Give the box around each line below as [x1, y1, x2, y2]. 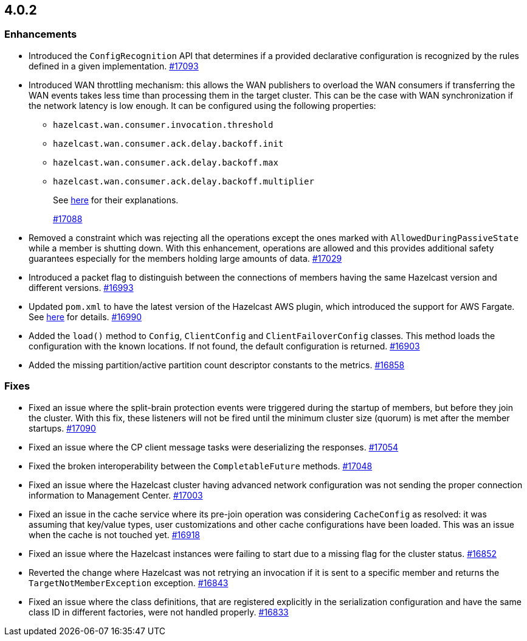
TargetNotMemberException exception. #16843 [29, 577, 229, 588]
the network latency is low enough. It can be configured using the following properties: [29, 100, 376, 111]
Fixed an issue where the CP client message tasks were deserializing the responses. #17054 [29, 441, 399, 452]
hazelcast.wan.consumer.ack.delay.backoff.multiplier [53, 176, 314, 186]
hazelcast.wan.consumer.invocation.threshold [53, 119, 274, 130]
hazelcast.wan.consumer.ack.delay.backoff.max [53, 157, 278, 167]
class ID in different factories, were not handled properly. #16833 [29, 606, 289, 617]
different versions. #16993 [29, 282, 134, 293]
